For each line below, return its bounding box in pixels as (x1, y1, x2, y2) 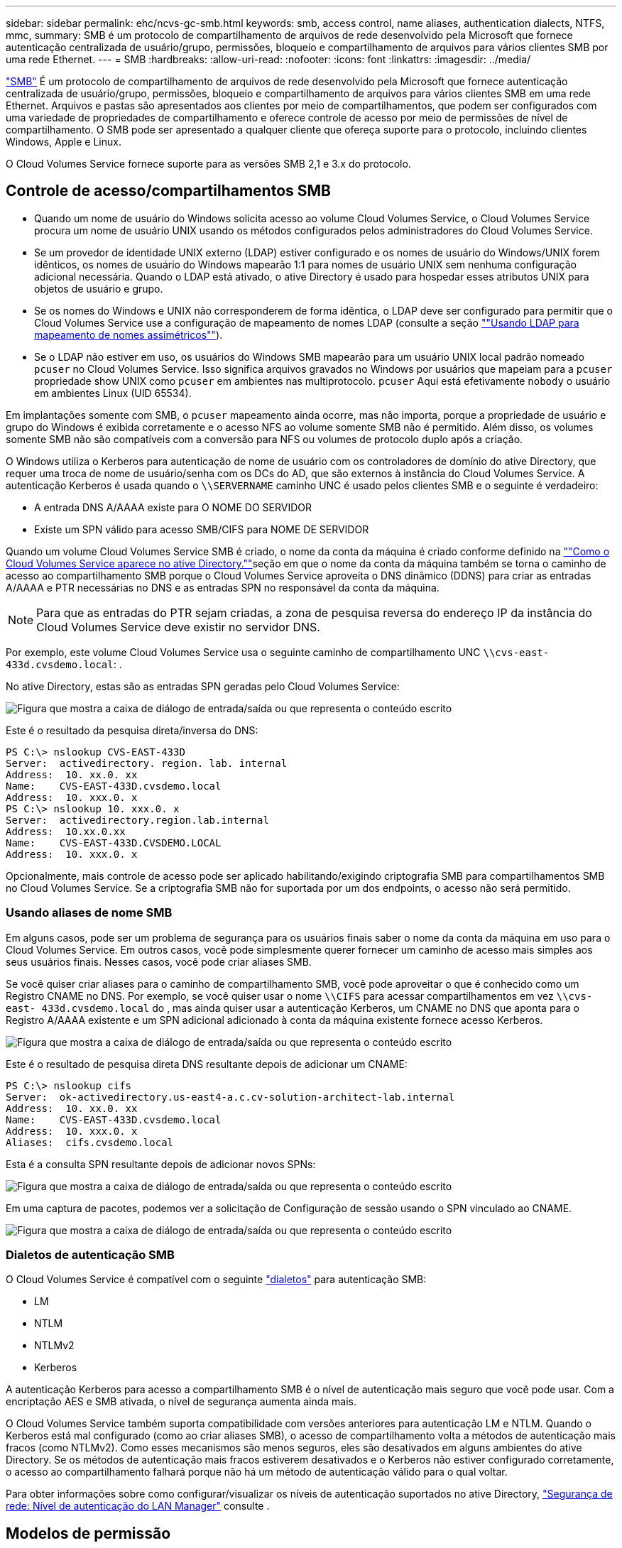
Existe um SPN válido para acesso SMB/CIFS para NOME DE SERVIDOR (34, 523, 369, 535)
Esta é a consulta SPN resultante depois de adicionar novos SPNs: (6, 1157, 316, 1170)
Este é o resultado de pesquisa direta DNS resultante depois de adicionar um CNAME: (6, 1057, 408, 1070)
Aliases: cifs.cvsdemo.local (6, 1136, 174, 1148)
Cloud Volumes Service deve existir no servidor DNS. (36, 619, 320, 634)
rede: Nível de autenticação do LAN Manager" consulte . (6, 1500, 270, 1512)
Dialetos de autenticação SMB (6, 1247, 175, 1262)
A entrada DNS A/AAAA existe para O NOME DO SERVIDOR (34, 501, 312, 513)
